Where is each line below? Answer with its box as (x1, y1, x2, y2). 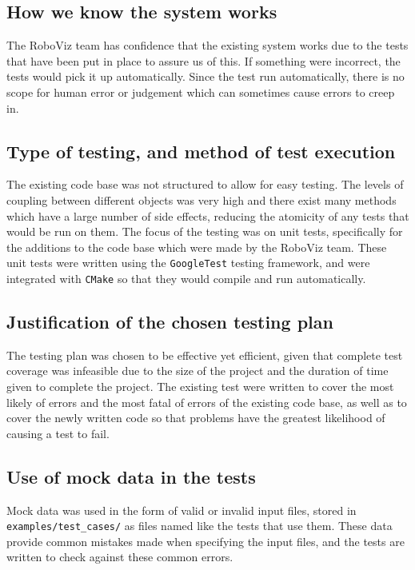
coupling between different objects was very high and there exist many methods (6, 191, 397, 208)
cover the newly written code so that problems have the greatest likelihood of (6, 409, 385, 426)
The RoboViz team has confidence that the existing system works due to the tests (6, 37, 409, 54)
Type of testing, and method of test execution (6, 138, 396, 163)
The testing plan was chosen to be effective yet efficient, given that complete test (6, 346, 403, 363)
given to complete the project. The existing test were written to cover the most (6, 378, 394, 395)
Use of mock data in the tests (6, 464, 256, 488)
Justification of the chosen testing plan (6, 309, 333, 334)
